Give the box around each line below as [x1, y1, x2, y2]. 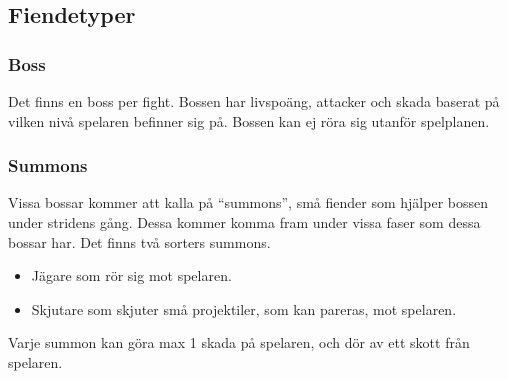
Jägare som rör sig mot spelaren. [31, 265, 232, 286]
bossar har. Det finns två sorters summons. [8, 231, 271, 252]
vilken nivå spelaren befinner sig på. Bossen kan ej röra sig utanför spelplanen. [8, 110, 490, 131]
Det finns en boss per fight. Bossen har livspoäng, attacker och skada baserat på [8, 91, 500, 111]
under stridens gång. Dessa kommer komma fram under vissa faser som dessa [8, 212, 481, 232]
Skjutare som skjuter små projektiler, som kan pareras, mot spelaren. [31, 298, 457, 319]
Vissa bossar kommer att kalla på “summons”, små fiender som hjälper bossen [8, 192, 488, 213]
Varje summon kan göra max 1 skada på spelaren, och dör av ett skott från [8, 332, 470, 353]
